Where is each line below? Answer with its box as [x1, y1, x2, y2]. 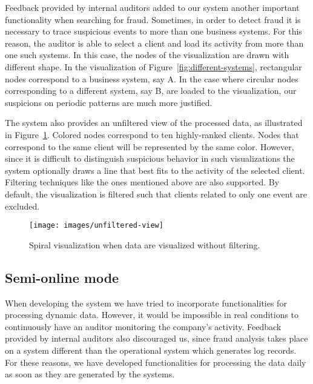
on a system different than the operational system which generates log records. [5, 343, 297, 356]
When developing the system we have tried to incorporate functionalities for [5, 296, 287, 309]
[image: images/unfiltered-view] [29, 221, 163, 230]
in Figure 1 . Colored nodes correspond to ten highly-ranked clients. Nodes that [5, 128, 299, 141]
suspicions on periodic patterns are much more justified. [5, 96, 213, 108]
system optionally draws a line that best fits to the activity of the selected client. [5, 164, 305, 176]
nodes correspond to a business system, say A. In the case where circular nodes [5, 72, 298, 85]
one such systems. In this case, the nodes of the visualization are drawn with [5, 48, 289, 61]
